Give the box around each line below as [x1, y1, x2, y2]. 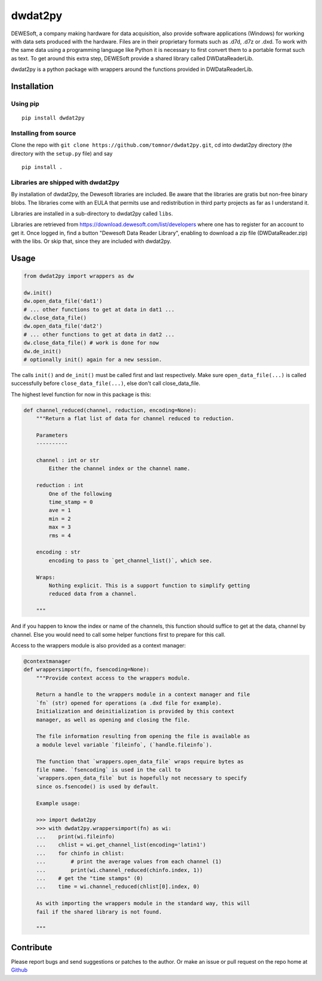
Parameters [36, 431, 68, 439]
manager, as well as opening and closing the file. [36, 716, 191, 723]
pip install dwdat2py [21, 115, 85, 122]
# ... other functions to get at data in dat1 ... [23, 306, 175, 313]
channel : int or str [36, 457, 100, 464]
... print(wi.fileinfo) [36, 833, 116, 840]
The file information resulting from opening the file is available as [36, 733, 250, 740]
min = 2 [48, 515, 72, 522]
